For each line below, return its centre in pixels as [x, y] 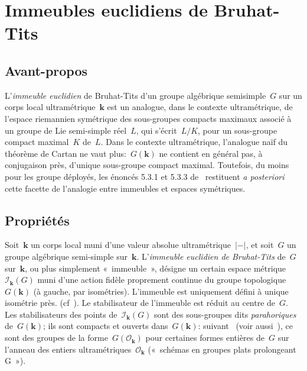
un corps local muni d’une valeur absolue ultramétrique [131, 245]
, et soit [260, 245]
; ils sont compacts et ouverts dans [105, 326]
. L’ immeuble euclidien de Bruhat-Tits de [211, 256]
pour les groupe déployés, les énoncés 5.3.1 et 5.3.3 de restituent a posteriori [145, 176]
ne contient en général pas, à [211, 153]
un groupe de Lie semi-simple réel [66, 130]
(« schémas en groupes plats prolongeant [222, 349]
